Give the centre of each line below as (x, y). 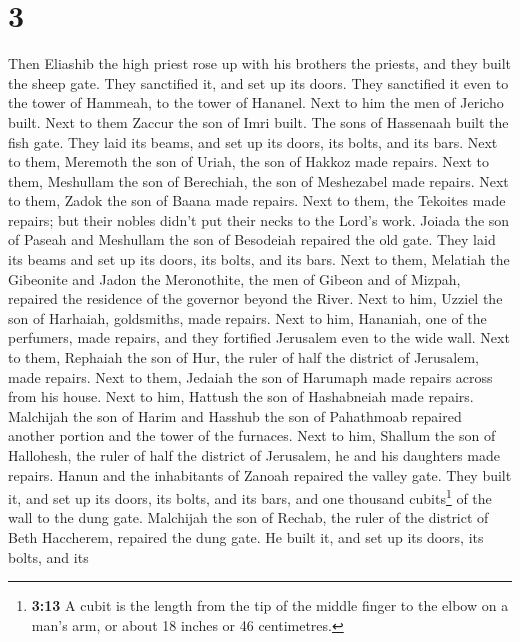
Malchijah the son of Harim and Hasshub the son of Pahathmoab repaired (235, 415)
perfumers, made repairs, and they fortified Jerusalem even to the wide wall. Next (259, 337)
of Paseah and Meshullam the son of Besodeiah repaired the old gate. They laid (252, 239)
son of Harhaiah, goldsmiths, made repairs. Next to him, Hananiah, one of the (247, 317)
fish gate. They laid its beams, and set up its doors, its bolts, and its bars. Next (253, 141)
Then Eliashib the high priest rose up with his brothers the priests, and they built (260, 63)
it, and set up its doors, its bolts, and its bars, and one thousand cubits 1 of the (250, 496)
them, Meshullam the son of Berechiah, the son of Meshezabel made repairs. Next (258, 180)
